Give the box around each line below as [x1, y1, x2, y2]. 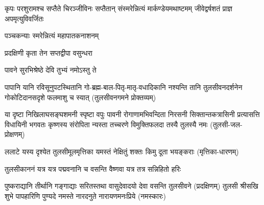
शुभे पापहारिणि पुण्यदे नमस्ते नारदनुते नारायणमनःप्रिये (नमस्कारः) [5, 190, 166, 201]
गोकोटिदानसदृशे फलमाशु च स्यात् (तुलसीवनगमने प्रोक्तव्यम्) [5, 92, 156, 102]
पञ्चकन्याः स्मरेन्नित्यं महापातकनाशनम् [5, 30, 99, 41]
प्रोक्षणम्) [5, 129, 25, 140]
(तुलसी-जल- [210, 119, 243, 129]
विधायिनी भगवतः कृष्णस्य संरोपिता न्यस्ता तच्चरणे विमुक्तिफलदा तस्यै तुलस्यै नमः [5, 119, 208, 129]
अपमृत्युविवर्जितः [5, 13, 44, 24]
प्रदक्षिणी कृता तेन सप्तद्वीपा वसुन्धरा [5, 47, 92, 58]
